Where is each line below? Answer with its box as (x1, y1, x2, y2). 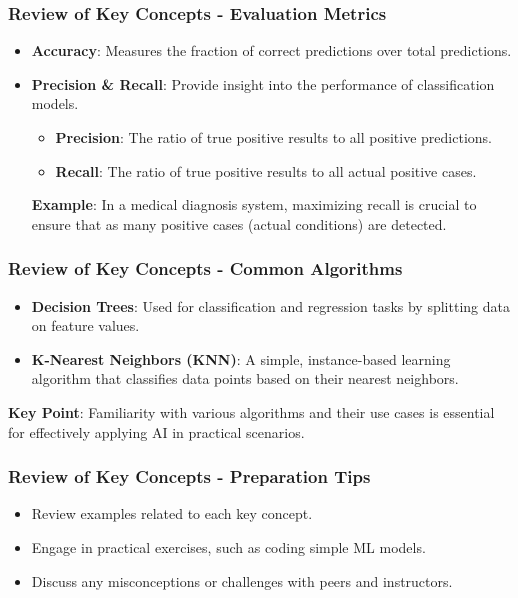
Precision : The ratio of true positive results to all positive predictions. (55, 127, 492, 147)
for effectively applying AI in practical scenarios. (8, 421, 305, 442)
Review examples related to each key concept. (31, 503, 313, 524)
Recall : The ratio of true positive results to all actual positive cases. (55, 160, 477, 181)
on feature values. (31, 315, 140, 336)
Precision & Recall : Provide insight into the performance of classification (31, 73, 495, 94)
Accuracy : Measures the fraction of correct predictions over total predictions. (31, 40, 512, 61)
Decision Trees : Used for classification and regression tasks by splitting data (31, 295, 510, 316)
